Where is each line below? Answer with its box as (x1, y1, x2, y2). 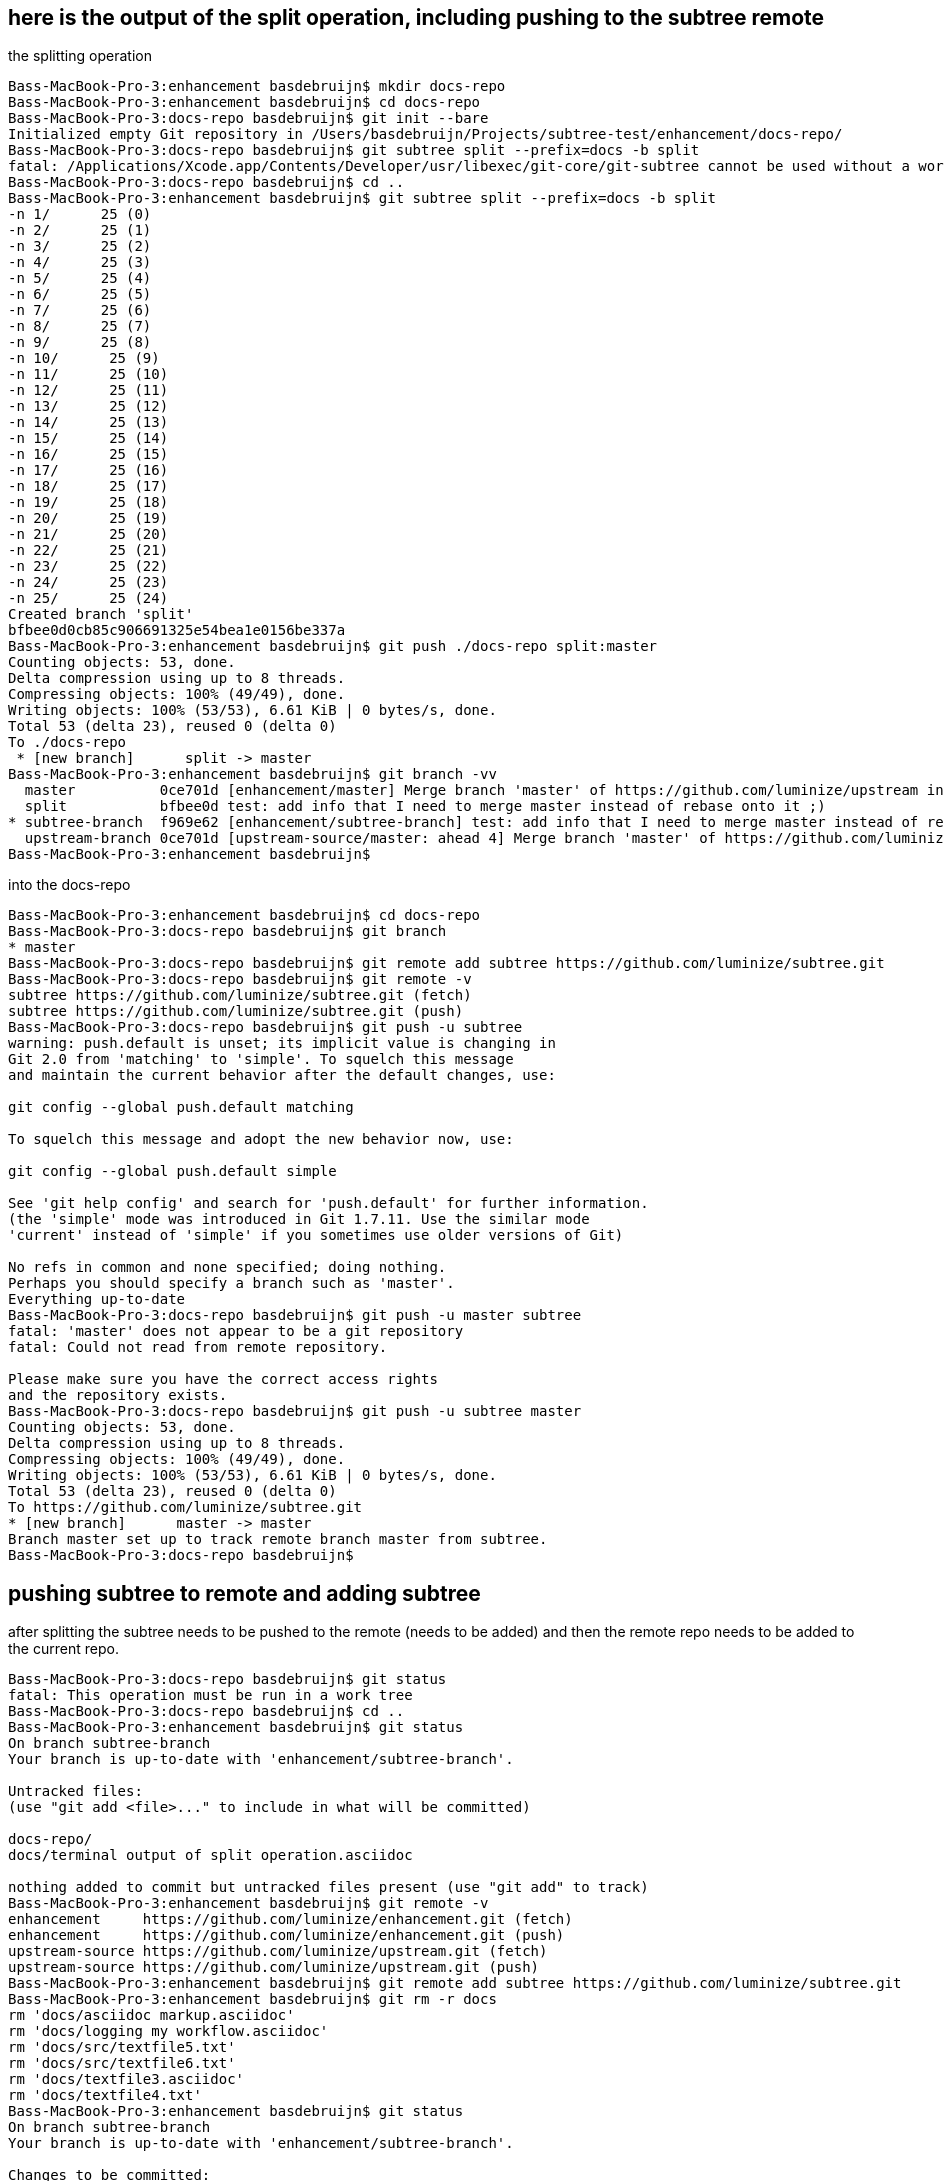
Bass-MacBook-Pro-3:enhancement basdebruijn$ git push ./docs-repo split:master (8, 638, 658, 655)
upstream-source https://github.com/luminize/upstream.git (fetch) (8, 1943, 548, 1960)
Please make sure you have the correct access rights (8, 1371, 438, 1388)
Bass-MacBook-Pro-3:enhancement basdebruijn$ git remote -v (8, 1895, 489, 1912)
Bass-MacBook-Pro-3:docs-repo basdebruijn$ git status (8, 1671, 447, 1688)
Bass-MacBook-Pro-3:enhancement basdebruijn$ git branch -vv (8, 766, 497, 783)
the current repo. (8, 1640, 119, 1658)
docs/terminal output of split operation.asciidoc (8, 1847, 413, 1864)
